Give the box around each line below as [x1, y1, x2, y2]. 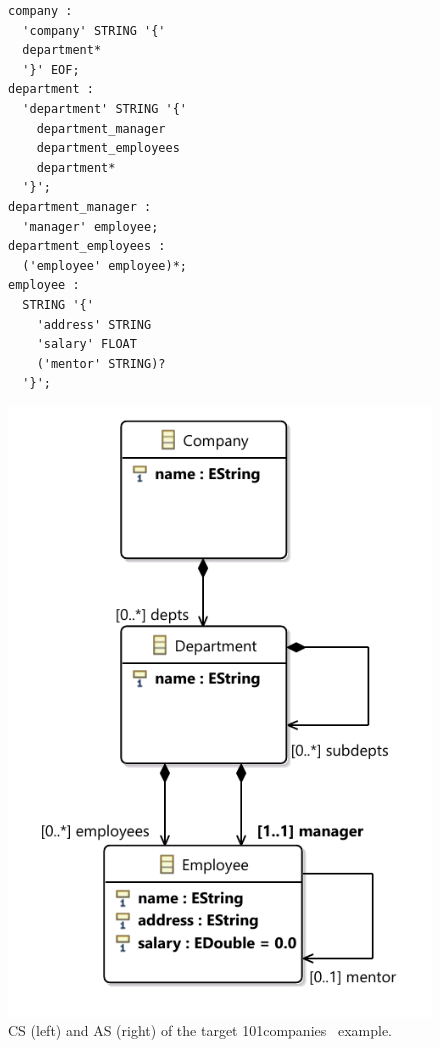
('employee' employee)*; [22, 258, 187, 273]
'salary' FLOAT [36, 337, 137, 352]
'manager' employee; [22, 219, 159, 234]
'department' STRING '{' [22, 101, 187, 116]
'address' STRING [36, 317, 152, 332]
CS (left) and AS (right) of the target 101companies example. [8, 1020, 392, 1041]
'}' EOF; [22, 62, 80, 77]
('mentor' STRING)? [36, 356, 166, 371]
